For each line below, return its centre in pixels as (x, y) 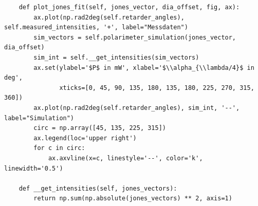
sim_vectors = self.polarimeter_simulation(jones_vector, (135, 37)
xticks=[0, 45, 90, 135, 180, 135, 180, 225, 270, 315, (157, 88)
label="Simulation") (39, 118)
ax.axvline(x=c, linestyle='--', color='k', (125, 158)
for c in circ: (59, 148)
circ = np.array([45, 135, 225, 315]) (100, 128)
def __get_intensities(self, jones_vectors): (98, 188)
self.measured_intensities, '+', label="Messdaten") (96, 27)
